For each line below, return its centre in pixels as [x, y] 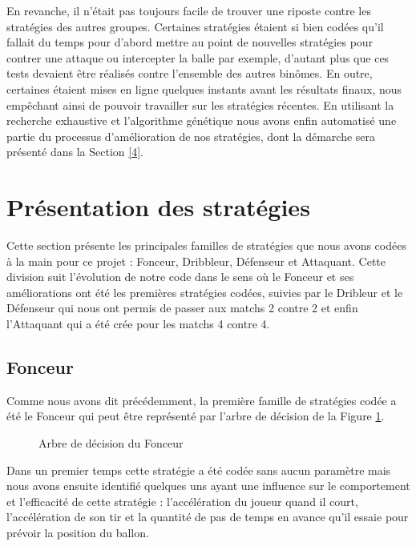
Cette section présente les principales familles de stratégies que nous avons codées [206, 245]
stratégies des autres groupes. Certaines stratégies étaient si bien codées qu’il [195, 26]
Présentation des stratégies [158, 207]
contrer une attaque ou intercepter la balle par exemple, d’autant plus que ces [198, 57]
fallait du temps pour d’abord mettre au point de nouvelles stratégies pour [190, 42]
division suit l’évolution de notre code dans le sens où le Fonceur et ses [180, 277]
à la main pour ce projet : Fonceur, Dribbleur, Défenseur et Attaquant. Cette [196, 261]
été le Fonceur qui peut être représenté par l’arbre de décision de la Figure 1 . [196, 416]
